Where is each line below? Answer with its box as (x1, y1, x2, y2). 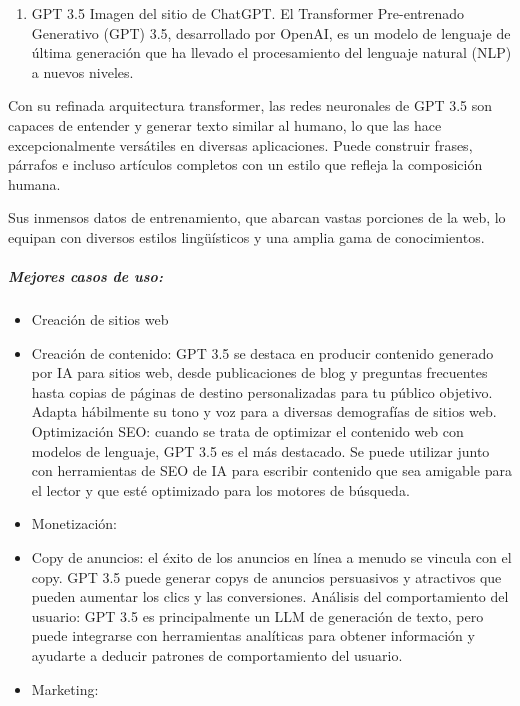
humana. (8, 173, 61, 194)
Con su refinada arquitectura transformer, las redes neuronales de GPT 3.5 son (8, 95, 493, 116)
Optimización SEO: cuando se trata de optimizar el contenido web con (31, 421, 464, 442)
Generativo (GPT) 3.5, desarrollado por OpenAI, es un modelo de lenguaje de (31, 22, 511, 43)
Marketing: (31, 678, 99, 699)
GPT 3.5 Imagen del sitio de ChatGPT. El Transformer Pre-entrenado (31, 3, 465, 23)
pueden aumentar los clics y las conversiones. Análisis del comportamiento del (31, 586, 509, 607)
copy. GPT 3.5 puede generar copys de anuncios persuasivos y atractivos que (31, 566, 502, 587)
